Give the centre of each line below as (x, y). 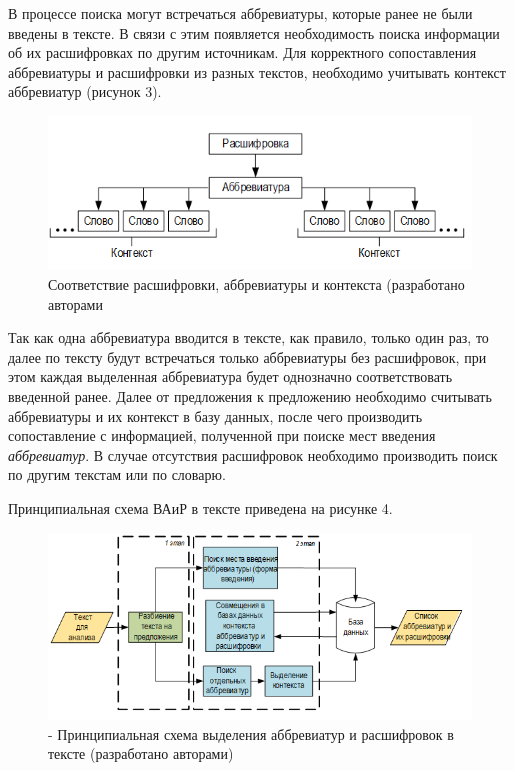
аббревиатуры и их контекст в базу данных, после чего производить (215, 415)
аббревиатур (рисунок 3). (85, 91)
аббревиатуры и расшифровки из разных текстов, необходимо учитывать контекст (257, 71)
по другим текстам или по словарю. (117, 474)
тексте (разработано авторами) (141, 753)
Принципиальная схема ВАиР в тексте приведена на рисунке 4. (200, 508)
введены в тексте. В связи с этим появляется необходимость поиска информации (254, 32)
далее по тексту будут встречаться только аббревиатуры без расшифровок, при (247, 356)
